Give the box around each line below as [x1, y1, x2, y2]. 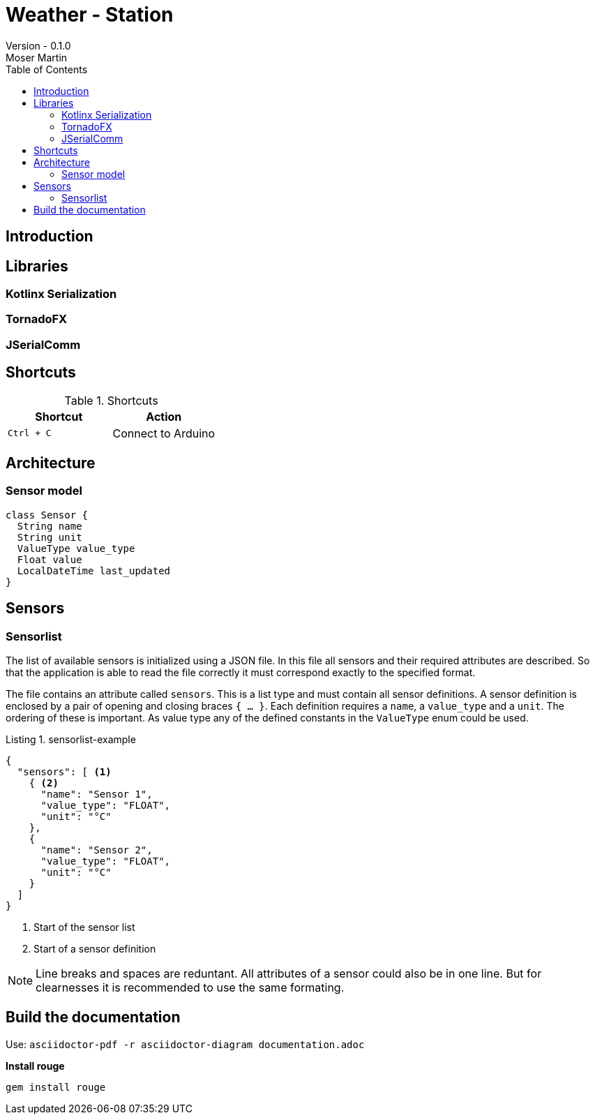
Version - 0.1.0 [6, 39, 71, 52]
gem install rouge [6, 1081, 106, 1093]
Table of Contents [6, 63, 88, 75]
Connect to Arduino [112, 426, 216, 440]
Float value [17, 553, 82, 565]
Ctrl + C [8, 428, 52, 439]
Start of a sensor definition [33, 943, 156, 955]
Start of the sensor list [33, 921, 135, 934]
